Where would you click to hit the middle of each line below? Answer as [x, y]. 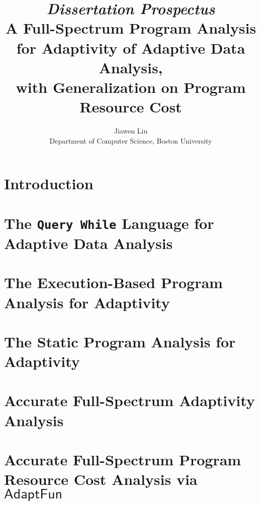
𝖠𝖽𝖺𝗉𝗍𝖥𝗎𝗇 [33, 494]
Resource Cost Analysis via [101, 479]
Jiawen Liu [131, 131]
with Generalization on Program [131, 87]
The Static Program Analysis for [120, 341]
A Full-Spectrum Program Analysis [131, 28]
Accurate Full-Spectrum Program [123, 459]
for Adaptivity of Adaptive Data [131, 47]
